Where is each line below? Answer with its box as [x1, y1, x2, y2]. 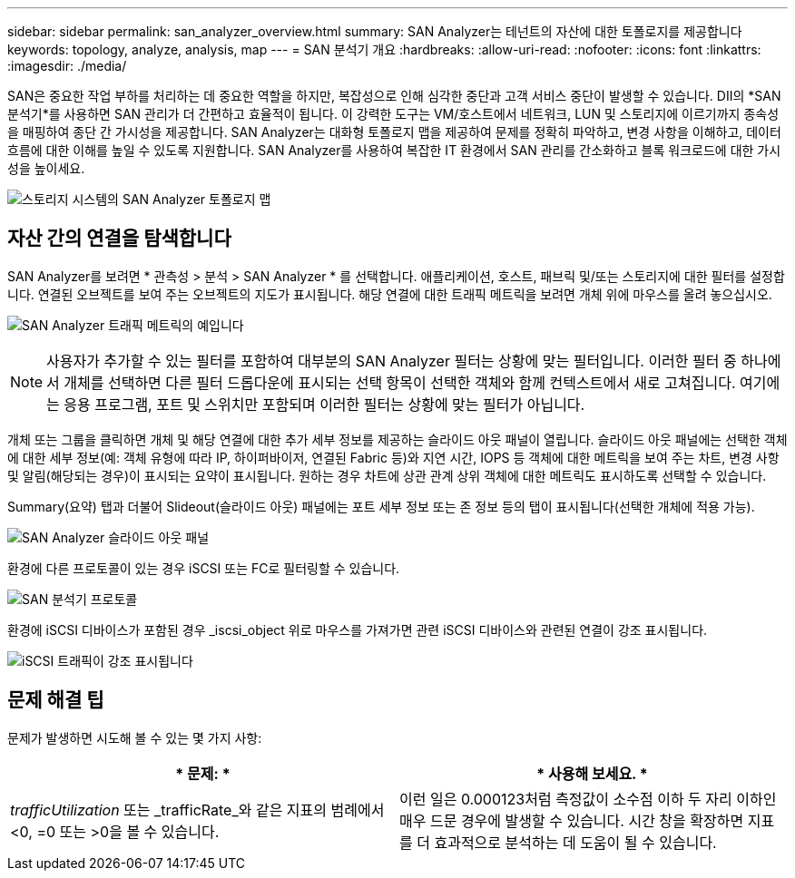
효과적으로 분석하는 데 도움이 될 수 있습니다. [434, 833, 717, 852]
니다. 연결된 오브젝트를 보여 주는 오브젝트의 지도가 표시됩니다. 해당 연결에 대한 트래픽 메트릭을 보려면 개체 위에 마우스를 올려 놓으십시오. [7, 286, 772, 302]
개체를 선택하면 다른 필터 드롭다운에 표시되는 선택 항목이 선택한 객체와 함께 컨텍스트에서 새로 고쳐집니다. [64, 373, 736, 392]
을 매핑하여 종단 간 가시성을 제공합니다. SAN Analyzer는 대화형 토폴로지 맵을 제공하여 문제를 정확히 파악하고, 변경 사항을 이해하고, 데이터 [7, 124, 781, 140]
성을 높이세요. [7, 161, 85, 176]
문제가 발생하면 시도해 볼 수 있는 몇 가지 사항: [7, 729, 262, 746]
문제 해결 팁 [7, 688, 104, 712]
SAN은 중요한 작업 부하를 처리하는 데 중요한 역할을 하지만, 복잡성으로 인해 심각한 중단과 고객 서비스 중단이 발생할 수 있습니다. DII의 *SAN [7, 88, 781, 103]
